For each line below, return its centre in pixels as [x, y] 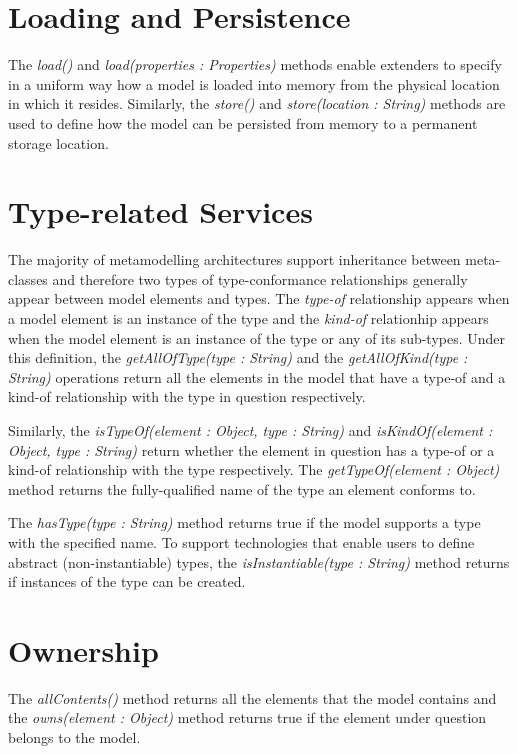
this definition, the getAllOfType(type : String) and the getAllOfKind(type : [238, 357]
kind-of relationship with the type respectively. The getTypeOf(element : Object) [254, 469]
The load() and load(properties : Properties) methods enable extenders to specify [255, 64]
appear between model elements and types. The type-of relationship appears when [259, 298]
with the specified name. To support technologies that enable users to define [241, 541]
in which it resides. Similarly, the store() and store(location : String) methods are [257, 103]
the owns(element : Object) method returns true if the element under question [247, 717]
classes [28, 278]
